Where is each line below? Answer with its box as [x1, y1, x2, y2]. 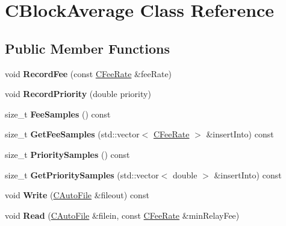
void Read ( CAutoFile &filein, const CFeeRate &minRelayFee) [5, 209, 240, 221]
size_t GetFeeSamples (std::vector [5, 128, 140, 140]
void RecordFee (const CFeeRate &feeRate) [5, 67, 172, 80]
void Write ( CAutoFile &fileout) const [5, 189, 149, 201]
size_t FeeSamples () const [5, 107, 111, 120]
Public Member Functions [5, 39, 170, 57]
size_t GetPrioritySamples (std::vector [5, 168, 159, 181]
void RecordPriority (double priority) [5, 87, 151, 100]
